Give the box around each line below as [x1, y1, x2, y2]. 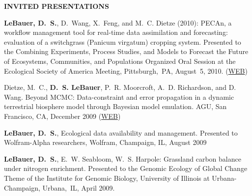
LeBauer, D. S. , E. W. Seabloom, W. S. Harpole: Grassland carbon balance [4, 153, 241, 164]
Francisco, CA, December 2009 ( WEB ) [4, 111, 121, 121]
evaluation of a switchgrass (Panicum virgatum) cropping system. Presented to [4, 36, 241, 47]
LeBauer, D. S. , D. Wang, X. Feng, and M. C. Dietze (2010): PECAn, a [4, 17, 232, 28]
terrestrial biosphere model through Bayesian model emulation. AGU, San [4, 101, 227, 112]
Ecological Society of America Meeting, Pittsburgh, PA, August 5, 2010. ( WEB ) [4, 65, 248, 76]
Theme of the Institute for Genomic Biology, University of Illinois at [4, 172, 210, 183]
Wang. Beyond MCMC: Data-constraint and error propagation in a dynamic [4, 91, 234, 102]
